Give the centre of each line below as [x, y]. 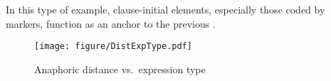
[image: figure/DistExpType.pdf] [113, 47]
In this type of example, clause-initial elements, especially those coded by [165, 9]
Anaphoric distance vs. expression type [120, 69]
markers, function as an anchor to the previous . [111, 23]
